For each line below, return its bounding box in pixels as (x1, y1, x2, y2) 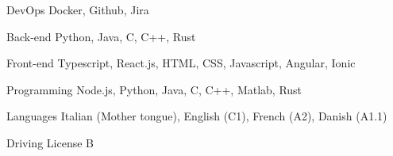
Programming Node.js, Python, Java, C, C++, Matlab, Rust (6, 81, 302, 97)
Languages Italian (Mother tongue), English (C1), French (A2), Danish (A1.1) (6, 108, 387, 124)
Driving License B (6, 134, 94, 150)
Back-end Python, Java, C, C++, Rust (6, 28, 196, 44)
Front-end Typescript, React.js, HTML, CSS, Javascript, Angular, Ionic (6, 55, 356, 71)
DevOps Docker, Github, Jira (6, 2, 149, 17)
